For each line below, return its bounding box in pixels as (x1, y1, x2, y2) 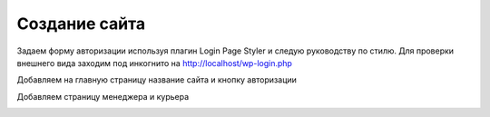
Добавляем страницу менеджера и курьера (16, 91, 190, 102)
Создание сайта (16, 14, 145, 34)
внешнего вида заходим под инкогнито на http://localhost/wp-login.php (16, 57, 292, 68)
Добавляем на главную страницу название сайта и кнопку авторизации (16, 74, 297, 85)
